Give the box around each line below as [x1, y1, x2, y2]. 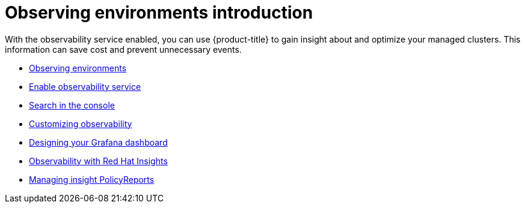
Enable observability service [29, 81, 141, 92]
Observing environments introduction [5, 2, 313, 23]
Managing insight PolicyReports [29, 174, 155, 185]
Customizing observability [29, 118, 132, 129]
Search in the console [29, 100, 115, 110]
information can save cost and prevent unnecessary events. [5, 44, 242, 55]
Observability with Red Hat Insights [29, 155, 168, 166]
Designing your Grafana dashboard [29, 137, 168, 147]
